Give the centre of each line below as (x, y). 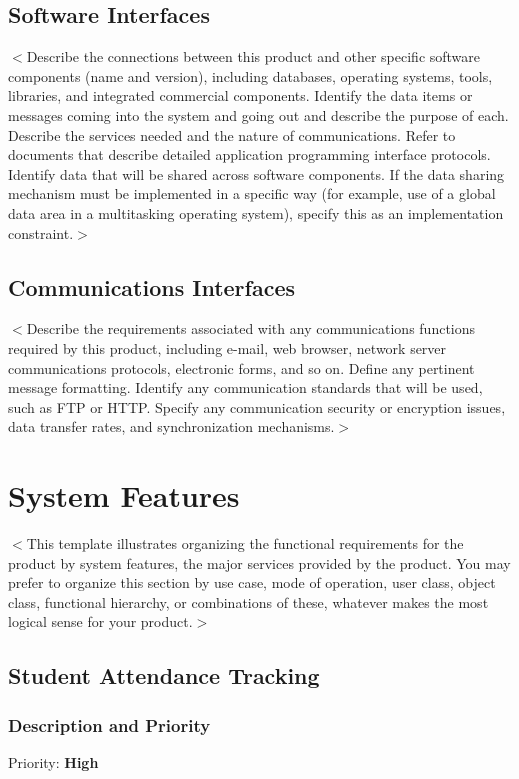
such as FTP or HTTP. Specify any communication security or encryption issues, (257, 406)
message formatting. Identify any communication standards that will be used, (245, 387)
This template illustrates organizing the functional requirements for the (245, 543)
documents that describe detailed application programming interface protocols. (249, 154)
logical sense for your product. (100, 621)
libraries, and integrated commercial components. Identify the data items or (240, 95)
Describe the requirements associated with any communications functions (251, 328)
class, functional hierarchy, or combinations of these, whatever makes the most (248, 601)
